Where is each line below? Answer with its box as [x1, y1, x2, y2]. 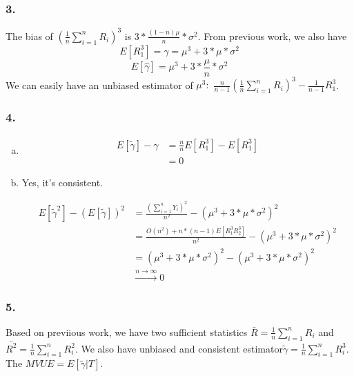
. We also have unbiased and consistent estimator [75, 341, 283, 355]
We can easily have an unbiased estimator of [6, 77, 193, 92]
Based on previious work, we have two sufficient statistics [6, 324, 248, 339]
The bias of [6, 28, 53, 43]
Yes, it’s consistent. [21, 175, 104, 189]
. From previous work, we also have [197, 28, 347, 43]
